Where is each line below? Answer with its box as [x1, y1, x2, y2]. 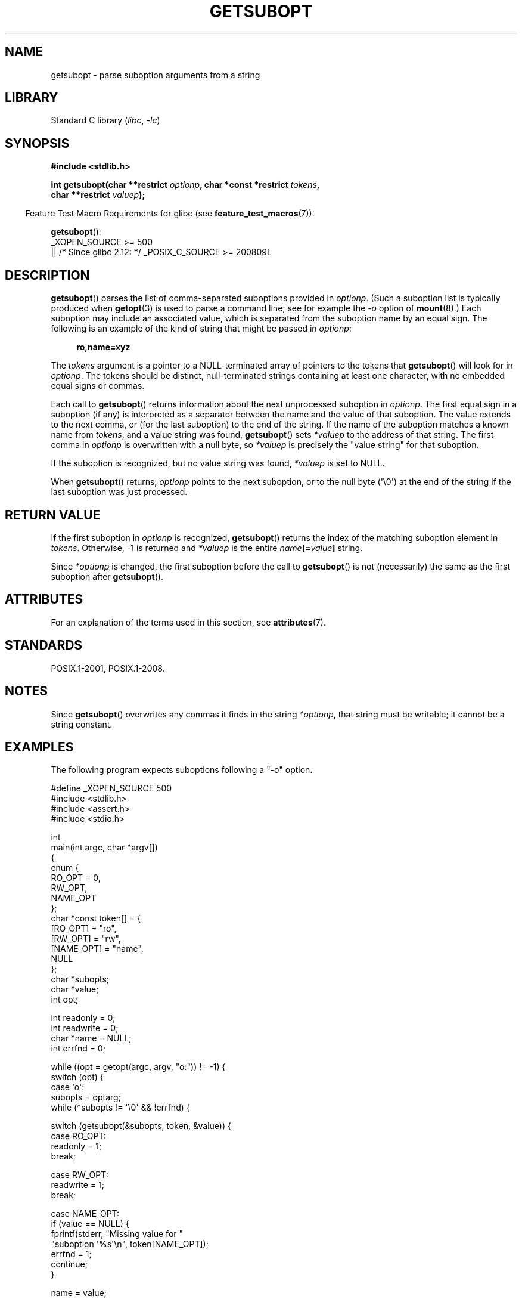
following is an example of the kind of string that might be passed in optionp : [51, 323, 352, 334]
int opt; [51, 994, 79, 1005]
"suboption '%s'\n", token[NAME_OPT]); [51, 1239, 209, 1249]
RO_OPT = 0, [51, 873, 101, 883]
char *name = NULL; [51, 1033, 132, 1044]
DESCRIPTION [5, 267, 90, 283]
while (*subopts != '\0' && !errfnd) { [51, 1102, 190, 1113]
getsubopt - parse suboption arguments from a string [51, 69, 260, 80]
